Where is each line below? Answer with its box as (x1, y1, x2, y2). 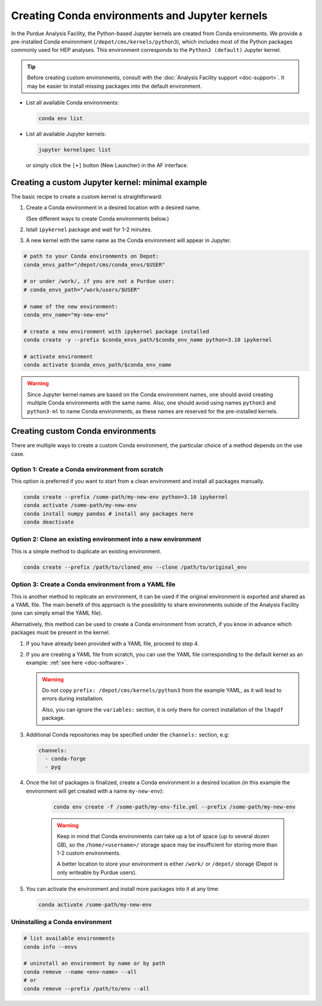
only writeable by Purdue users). (57, 869, 137, 876)
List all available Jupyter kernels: (26, 130, 107, 137)
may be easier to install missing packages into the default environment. (27, 82, 202, 90)
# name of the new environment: (23, 303, 119, 310)
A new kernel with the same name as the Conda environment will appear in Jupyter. (26, 237, 231, 244)
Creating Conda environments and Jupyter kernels (11, 9, 268, 22)
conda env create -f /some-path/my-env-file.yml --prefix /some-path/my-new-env (53, 803, 296, 810)
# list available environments (23, 935, 116, 942)
